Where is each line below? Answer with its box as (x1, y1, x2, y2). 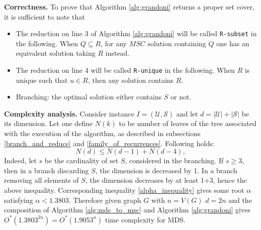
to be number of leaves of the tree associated (119, 118, 256, 129)
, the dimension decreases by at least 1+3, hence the (85, 175, 247, 185)
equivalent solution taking (16, 48, 96, 58)
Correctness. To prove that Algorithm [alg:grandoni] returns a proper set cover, (4, 2, 255, 12)
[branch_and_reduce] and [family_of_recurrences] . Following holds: (4, 138, 215, 148)
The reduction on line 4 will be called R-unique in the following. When (16, 65, 235, 75)
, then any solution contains (88, 74, 174, 85)
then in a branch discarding (4, 165, 89, 175)
